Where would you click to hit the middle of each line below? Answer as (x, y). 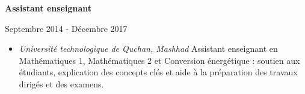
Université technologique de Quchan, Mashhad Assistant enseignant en (148, 49)
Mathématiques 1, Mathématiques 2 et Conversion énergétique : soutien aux (159, 60)
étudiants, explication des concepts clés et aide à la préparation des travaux (158, 72)
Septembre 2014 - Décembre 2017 (66, 28)
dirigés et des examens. (61, 83)
